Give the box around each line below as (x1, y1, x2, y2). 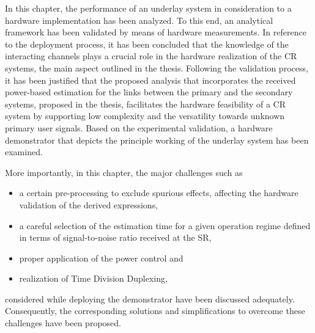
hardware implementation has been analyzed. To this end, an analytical (5, 13, 273, 26)
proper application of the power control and (19, 251, 183, 264)
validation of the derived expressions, (19, 198, 158, 211)
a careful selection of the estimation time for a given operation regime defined (19, 219, 311, 232)
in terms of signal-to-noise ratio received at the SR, (19, 231, 212, 244)
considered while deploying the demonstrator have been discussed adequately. (5, 292, 295, 305)
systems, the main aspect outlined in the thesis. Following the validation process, (5, 61, 308, 74)
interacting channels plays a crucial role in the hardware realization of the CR (5, 49, 297, 62)
